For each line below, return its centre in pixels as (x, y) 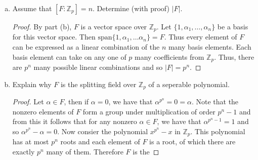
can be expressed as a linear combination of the (86, 47)
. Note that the (215, 102)
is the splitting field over (98, 84)
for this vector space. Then (54, 37)
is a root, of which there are (192, 142)
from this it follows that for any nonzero (75, 121)
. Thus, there (234, 56)
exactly (24, 151)
